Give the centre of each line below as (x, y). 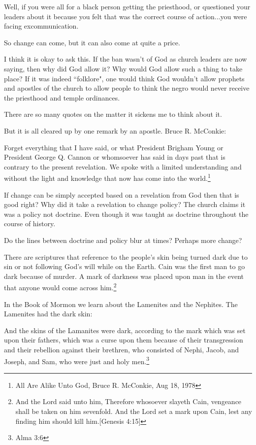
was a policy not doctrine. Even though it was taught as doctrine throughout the (126, 214)
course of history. (30, 223)
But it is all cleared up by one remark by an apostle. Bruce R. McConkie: (115, 130)
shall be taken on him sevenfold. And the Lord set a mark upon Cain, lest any (134, 411)
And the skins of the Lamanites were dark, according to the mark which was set (125, 330)
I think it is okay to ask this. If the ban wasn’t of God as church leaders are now (126, 59)
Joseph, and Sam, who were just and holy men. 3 (77, 360)
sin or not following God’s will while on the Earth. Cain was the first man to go (125, 266)
